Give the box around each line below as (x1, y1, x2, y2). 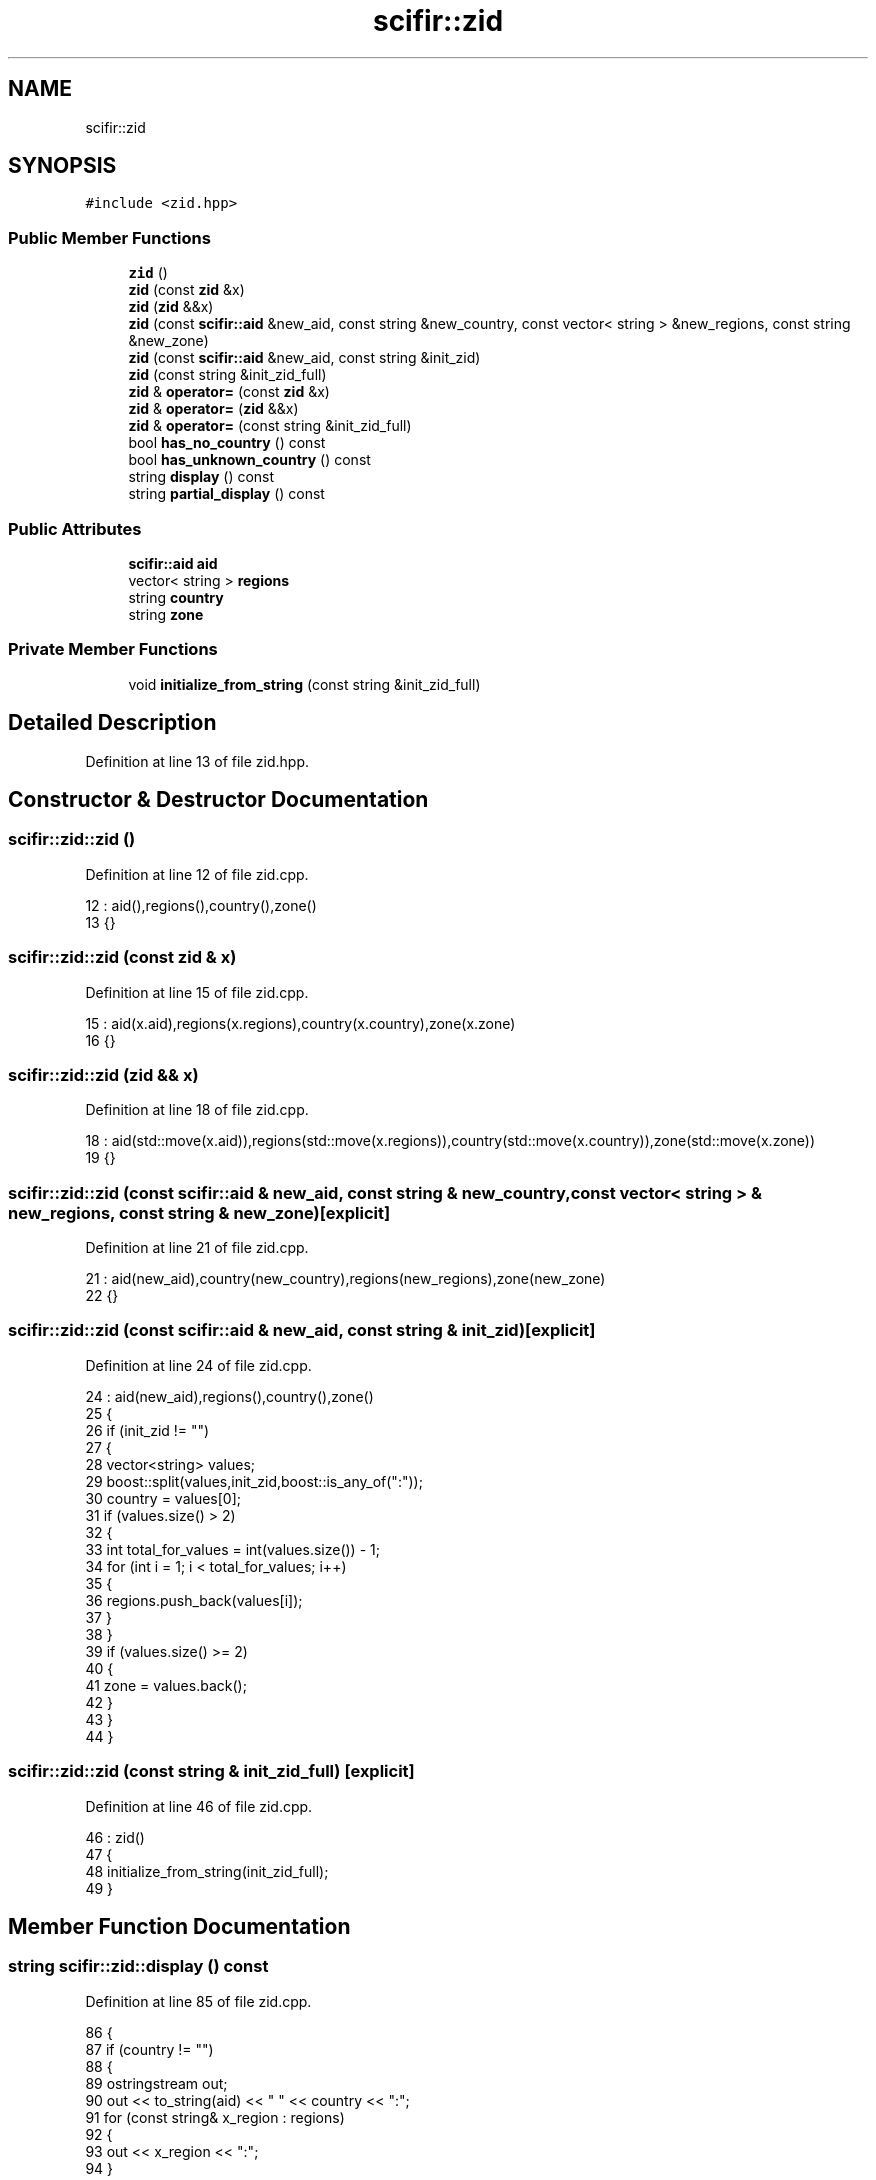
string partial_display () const (128, 485, 325, 503)
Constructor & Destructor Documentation (8, 786, 429, 812)
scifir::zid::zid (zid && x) (8, 1064, 199, 1085)
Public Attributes (8, 518, 142, 539)
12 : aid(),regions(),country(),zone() (85, 896, 317, 914)
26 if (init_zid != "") (85, 1421, 210, 1439)
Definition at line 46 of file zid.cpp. (85, 1797, 313, 1815)
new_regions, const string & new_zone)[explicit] (8, 1202, 391, 1223)
